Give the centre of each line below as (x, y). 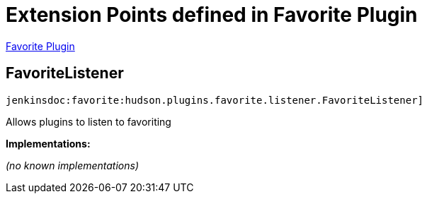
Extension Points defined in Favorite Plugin (212, 15)
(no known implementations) (73, 165)
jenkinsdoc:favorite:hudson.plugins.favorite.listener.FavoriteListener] (215, 100)
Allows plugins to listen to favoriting (89, 121)
